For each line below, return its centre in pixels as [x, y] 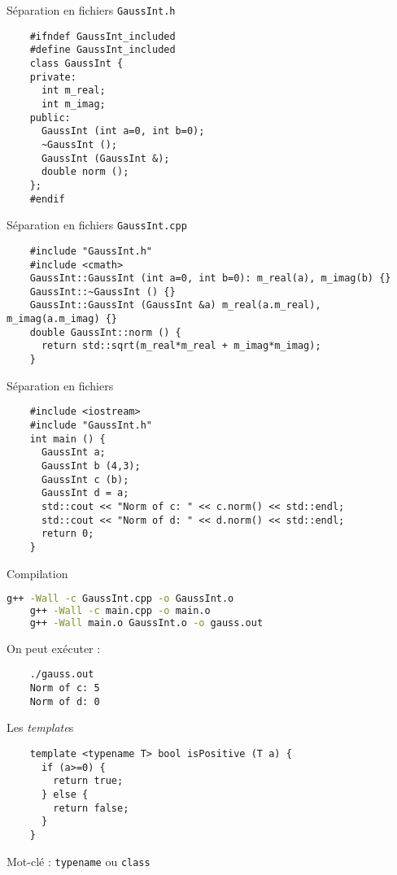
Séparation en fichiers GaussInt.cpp [97, 225]
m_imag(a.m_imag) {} [62, 319]
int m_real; [73, 91]
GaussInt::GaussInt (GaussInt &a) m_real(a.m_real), [175, 305]
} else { [65, 794]
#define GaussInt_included [103, 50]
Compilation [37, 573]
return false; [91, 808]
